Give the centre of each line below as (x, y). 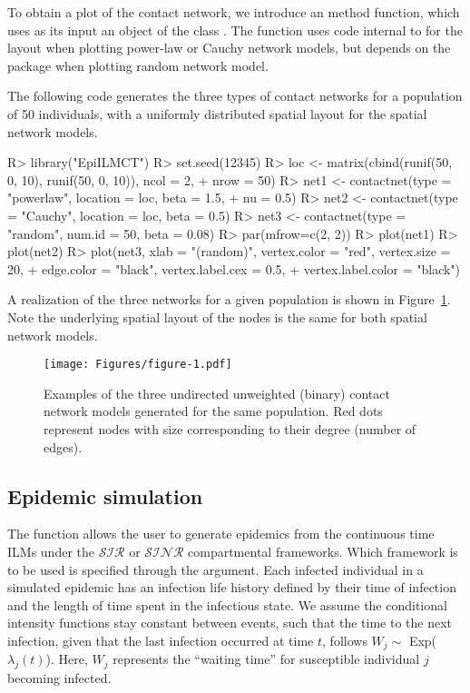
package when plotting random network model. (138, 65)
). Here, (67, 659)
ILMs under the (51, 551)
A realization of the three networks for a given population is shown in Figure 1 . (229, 299)
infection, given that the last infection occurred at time (161, 640)
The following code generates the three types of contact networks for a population (235, 96)
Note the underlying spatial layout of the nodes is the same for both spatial (217, 317)
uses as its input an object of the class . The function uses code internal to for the (235, 30)
